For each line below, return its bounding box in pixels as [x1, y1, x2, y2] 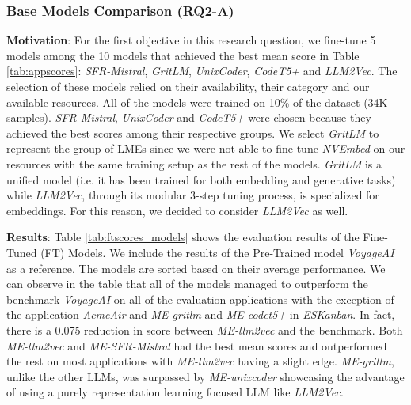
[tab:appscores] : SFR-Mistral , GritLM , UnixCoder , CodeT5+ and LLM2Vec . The [6, 62, 398, 79]
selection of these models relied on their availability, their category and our [6, 78, 370, 94]
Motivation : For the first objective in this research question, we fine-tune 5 [6, 32, 376, 48]
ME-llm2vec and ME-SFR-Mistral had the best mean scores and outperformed [6, 337, 387, 354]
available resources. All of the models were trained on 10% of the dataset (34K [6, 93, 388, 110]
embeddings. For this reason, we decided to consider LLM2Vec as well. [6, 202, 348, 218]
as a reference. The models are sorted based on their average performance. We [6, 259, 386, 276]
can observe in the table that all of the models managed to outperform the [6, 275, 368, 292]
